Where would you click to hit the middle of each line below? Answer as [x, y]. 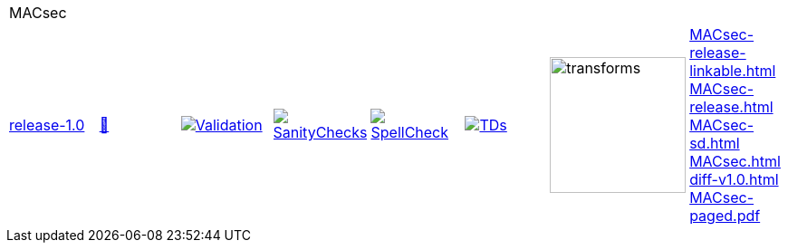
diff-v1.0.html [734, 179]
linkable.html [733, 71]
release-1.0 [47, 125]
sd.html [715, 143]
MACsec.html [735, 161]
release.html [731, 107]
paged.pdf [725, 216]
